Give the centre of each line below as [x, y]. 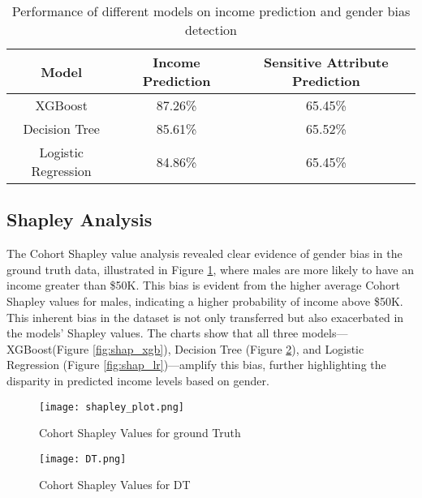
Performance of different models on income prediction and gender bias [211, 11]
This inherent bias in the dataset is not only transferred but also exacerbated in [205, 317]
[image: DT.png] [83, 459]
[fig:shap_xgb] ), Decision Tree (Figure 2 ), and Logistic [228, 348]
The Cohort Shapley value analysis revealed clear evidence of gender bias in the [205, 253]
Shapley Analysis [80, 219]
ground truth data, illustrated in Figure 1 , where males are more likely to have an [210, 269]
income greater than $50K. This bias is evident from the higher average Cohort [204, 285]
